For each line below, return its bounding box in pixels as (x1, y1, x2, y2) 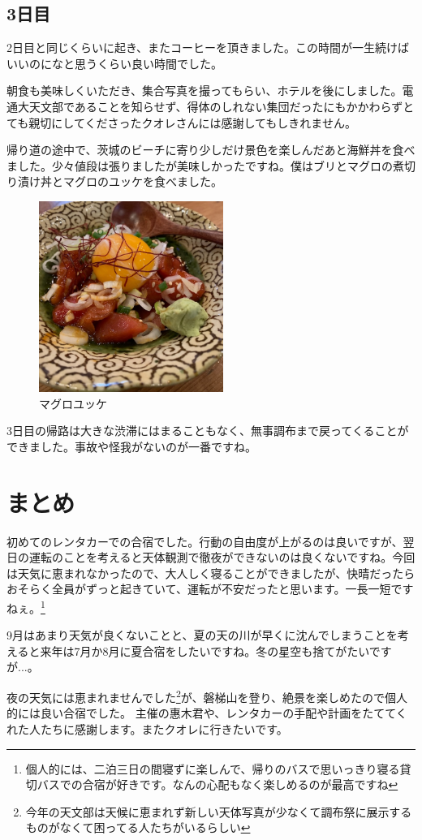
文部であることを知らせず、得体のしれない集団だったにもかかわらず (40, 97, 403, 114)
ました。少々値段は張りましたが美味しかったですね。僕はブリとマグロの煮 (6, 157, 404, 174)
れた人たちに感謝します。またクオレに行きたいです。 (6, 720, 288, 737)
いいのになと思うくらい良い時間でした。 (6, 54, 222, 71)
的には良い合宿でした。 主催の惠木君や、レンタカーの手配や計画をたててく (6, 704, 407, 722)
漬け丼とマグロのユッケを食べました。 (17, 173, 222, 190)
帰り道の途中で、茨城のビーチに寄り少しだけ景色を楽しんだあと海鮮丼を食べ (6, 141, 416, 158)
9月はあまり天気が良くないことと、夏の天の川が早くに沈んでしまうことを (6, 627, 398, 644)
